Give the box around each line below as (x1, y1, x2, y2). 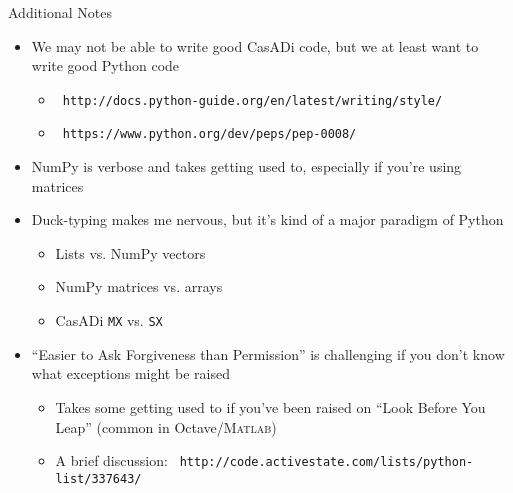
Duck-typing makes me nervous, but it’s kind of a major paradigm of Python (31, 209, 504, 230)
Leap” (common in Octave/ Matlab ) (55, 416, 277, 437)
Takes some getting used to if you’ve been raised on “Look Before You (55, 396, 486, 417)
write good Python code (31, 55, 180, 76)
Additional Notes (8, 2, 112, 22)
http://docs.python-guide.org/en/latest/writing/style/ (62, 93, 443, 108)
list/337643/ (55, 471, 142, 486)
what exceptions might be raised (31, 363, 230, 384)
